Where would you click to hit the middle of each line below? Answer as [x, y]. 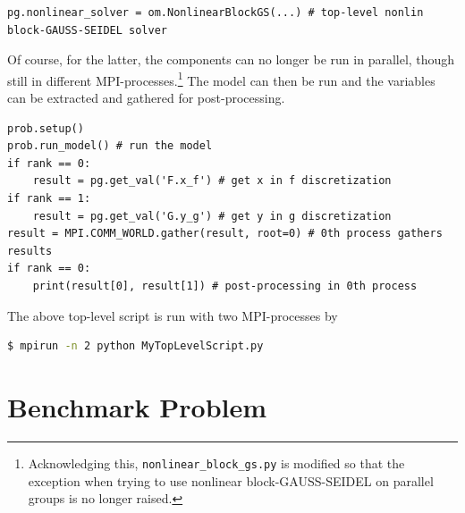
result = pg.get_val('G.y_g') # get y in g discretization [212, 216]
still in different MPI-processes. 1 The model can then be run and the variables [221, 79]
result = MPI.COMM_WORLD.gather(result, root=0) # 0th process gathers [225, 234]
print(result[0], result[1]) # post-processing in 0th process [225, 286]
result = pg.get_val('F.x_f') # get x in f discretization [212, 181]
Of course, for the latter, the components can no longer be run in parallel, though [231, 59]
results [30, 251]
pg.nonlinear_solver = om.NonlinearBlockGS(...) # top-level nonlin [216, 13]
